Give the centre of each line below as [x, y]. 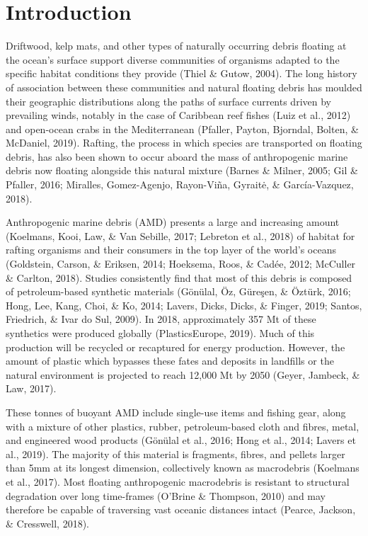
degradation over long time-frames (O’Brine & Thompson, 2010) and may [166, 495]
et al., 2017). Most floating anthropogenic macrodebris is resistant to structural [178, 481]
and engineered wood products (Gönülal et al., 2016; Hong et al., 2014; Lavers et [181, 440]
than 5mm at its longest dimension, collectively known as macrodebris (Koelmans [183, 468]
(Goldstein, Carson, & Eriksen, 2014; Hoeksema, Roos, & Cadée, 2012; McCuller [181, 264]
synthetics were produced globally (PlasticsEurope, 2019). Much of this [160, 333]
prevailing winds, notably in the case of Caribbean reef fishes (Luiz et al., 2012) [178, 115]
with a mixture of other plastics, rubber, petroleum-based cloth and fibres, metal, [183, 426]
